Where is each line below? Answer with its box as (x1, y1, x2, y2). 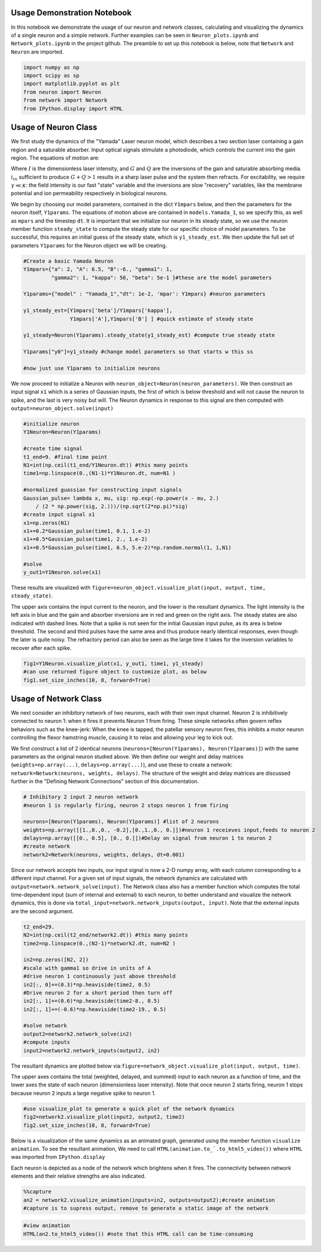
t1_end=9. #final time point (23, 454, 108, 460)
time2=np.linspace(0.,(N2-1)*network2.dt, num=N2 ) (23, 940, 176, 947)
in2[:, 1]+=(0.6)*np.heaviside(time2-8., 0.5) (23, 997, 160, 1005)
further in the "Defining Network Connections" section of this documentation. (11, 778, 199, 785)
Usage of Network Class (11, 693, 102, 703)
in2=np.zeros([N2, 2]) (23, 956, 89, 963)
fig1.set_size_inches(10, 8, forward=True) (23, 676, 151, 683)
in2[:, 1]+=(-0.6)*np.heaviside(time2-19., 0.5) (23, 1006, 167, 1013)
